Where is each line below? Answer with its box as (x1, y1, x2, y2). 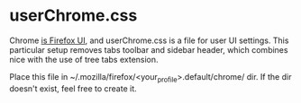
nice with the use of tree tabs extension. (9, 54, 160, 64)
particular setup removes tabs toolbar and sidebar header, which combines (9, 44, 288, 55)
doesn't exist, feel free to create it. (9, 82, 137, 94)
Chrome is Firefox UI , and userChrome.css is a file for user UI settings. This (9, 35, 289, 46)
